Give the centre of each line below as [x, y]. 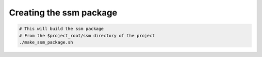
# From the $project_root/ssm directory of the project [87, 36]
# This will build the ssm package [61, 29]
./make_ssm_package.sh [46, 42]
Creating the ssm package [63, 13]
